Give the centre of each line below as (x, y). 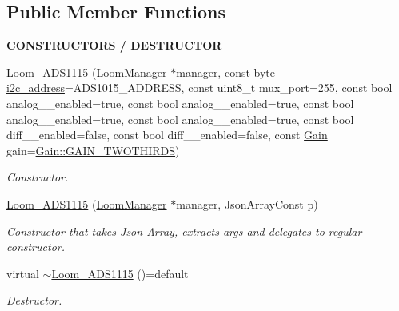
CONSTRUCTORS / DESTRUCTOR (114, 45)
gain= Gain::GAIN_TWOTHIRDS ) (93, 150)
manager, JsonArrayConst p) (247, 203)
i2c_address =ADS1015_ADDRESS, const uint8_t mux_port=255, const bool (199, 88)
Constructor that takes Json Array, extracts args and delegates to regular (184, 231)
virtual (23, 273)
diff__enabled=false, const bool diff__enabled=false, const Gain (167, 135)
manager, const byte (225, 72)
